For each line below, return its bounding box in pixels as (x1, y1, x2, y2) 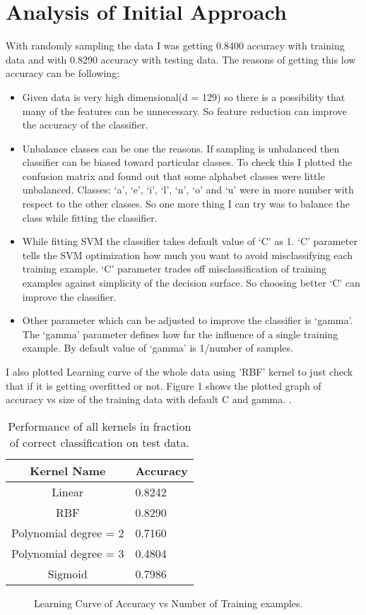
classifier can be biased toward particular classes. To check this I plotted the (22, 155, 353, 169)
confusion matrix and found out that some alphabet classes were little (22, 168, 325, 183)
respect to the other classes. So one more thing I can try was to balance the (22, 196, 350, 211)
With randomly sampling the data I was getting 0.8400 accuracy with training (6, 38, 345, 53)
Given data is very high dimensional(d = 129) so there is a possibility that (22, 89, 346, 104)
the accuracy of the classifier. (22, 117, 148, 132)
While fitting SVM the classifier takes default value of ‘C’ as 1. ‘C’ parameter (22, 234, 358, 249)
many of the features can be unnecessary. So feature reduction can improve (22, 103, 347, 118)
